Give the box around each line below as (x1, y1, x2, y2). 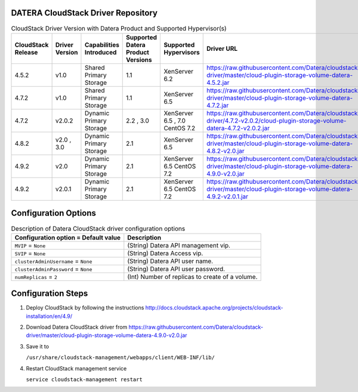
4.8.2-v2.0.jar (206, 146, 245, 155)
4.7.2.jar (206, 101, 229, 109)
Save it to (26, 342, 50, 350)
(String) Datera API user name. (127, 257, 214, 265)
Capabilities (84, 41, 119, 49)
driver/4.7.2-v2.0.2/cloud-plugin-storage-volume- (206, 117, 347, 125)
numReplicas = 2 (14, 272, 58, 281)
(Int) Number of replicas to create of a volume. (127, 272, 258, 281)
